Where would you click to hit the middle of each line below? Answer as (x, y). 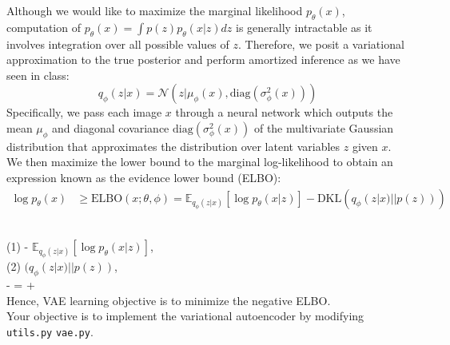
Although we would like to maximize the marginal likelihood (155, 10)
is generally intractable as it (304, 27)
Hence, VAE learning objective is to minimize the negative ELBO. (169, 300)
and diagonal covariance (111, 127)
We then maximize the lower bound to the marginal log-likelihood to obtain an (200, 162)
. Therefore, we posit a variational (321, 44)
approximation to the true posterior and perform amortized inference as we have (203, 59)
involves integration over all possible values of (118, 44)
